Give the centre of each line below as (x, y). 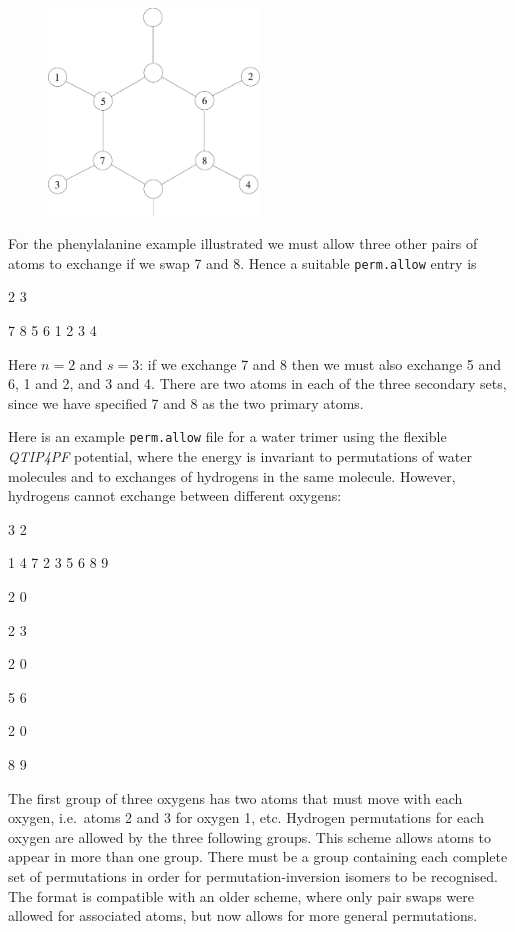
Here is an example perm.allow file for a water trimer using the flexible (227, 436)
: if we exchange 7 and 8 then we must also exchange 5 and (320, 363)
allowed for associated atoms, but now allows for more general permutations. (243, 915)
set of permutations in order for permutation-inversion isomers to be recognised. (253, 876)
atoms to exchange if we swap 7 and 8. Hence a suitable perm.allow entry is (242, 262)
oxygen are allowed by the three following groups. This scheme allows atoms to (250, 836)
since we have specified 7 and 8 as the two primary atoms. (186, 402)
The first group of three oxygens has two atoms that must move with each (235, 797)
